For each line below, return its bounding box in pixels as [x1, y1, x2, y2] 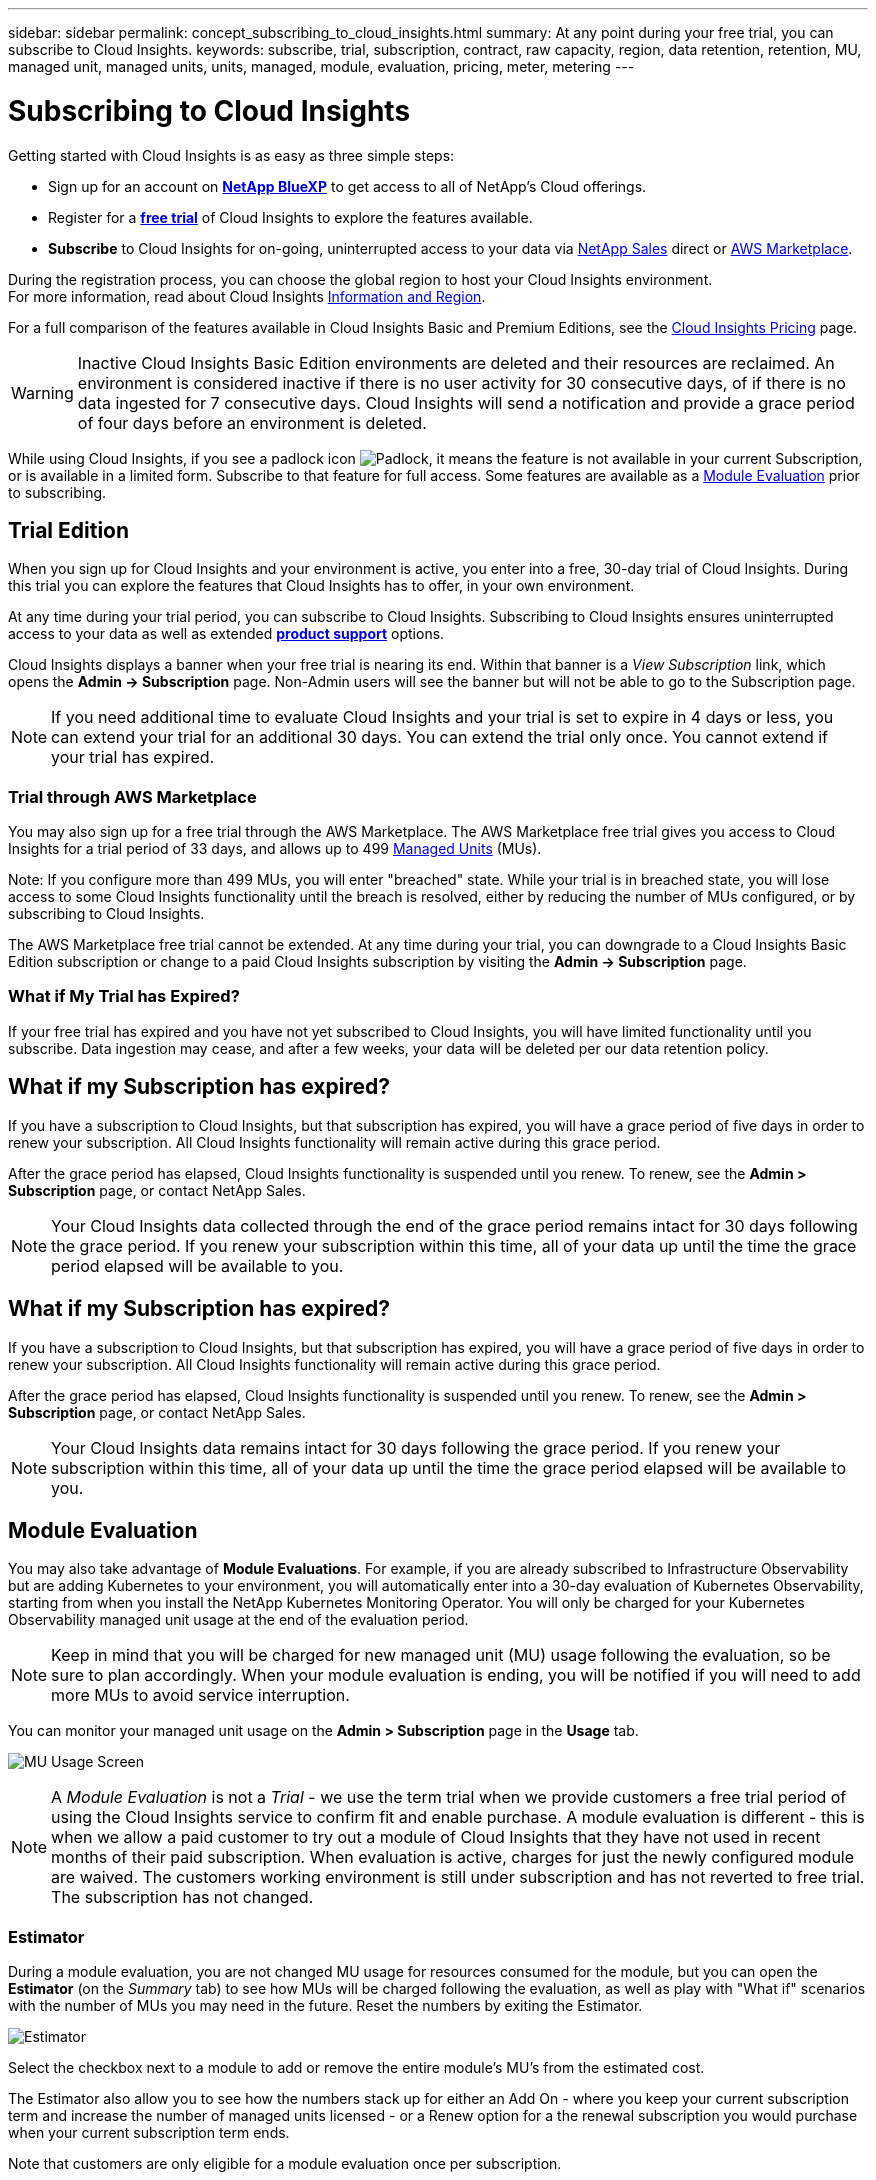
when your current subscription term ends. [8, 2124, 290, 2142]
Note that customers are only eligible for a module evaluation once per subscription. [8, 2155, 562, 2173]
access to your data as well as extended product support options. [8, 625, 445, 643]
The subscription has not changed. [51, 1887, 314, 1908]
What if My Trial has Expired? [8, 986, 240, 1007]
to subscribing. [8, 483, 107, 501]
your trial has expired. [51, 747, 215, 768]
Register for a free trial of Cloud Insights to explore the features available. [48, 208, 533, 226]
